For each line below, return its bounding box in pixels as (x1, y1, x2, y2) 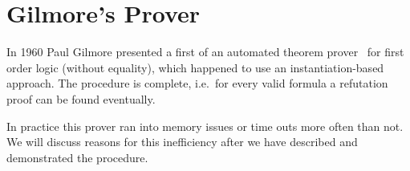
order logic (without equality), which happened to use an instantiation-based (6, 59, 384, 75)
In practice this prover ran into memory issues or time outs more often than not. (6, 117, 404, 134)
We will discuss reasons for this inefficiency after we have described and (6, 133, 358, 150)
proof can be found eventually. (6, 90, 156, 107)
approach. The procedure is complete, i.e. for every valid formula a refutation (6, 75, 388, 92)
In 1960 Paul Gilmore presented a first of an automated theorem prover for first (6, 43, 404, 60)
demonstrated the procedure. (6, 149, 148, 165)
